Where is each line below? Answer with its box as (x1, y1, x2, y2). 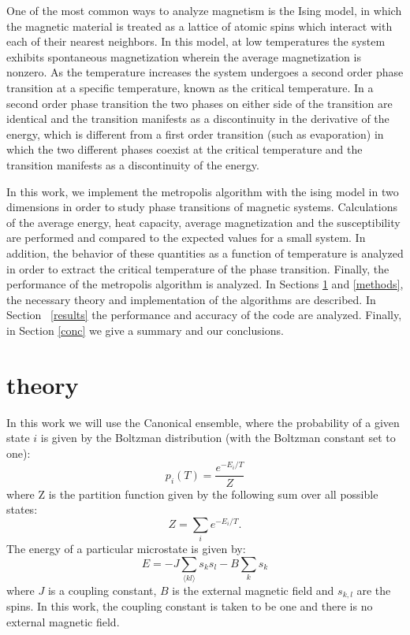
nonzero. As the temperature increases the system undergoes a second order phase (6, 64, 404, 80)
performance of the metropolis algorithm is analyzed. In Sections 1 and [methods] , (6, 276, 404, 292)
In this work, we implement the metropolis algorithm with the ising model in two (6, 183, 399, 199)
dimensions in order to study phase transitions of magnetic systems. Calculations (6, 199, 397, 215)
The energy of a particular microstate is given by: (6, 540, 246, 557)
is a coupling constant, (47, 582, 157, 599)
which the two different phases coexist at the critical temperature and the (6, 141, 363, 158)
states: (6, 501, 38, 518)
